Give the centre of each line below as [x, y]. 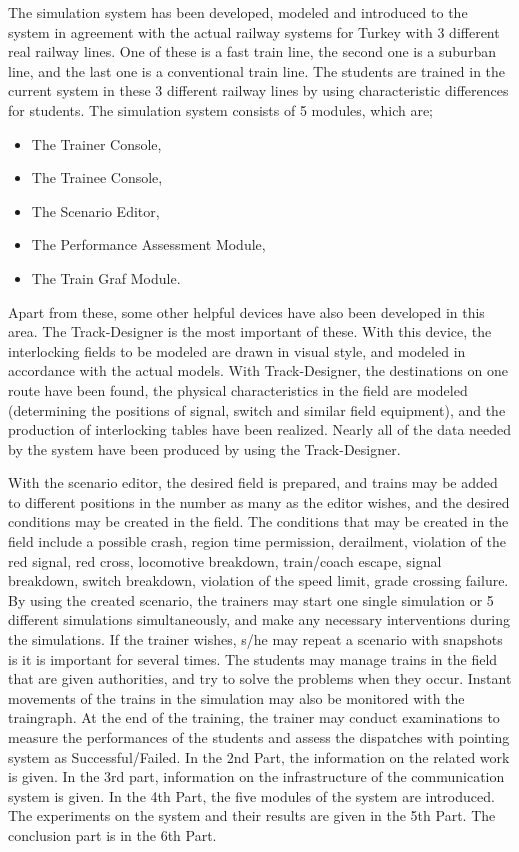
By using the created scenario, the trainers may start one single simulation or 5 [251, 599]
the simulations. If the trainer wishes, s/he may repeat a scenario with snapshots [255, 639]
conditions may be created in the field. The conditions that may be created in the [258, 521]
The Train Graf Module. [106, 277]
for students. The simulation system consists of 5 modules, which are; [221, 109]
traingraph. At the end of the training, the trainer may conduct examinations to [254, 717]
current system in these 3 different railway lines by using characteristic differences [258, 90]
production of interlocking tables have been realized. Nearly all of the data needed [260, 429]
